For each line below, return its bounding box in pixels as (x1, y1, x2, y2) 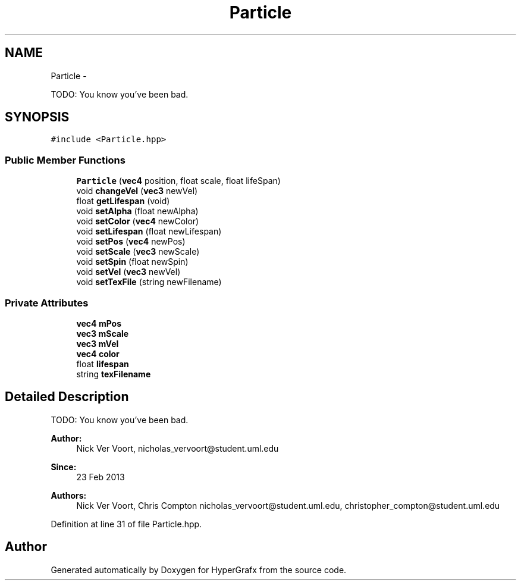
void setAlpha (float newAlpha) (76, 206, 199, 217)
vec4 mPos (76, 318, 122, 329)
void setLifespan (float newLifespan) (76, 226, 222, 237)
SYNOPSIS (5, 110, 70, 125)
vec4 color (76, 348, 120, 359)
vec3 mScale (76, 328, 129, 339)
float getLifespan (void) (76, 196, 170, 207)
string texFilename (76, 368, 151, 379)
